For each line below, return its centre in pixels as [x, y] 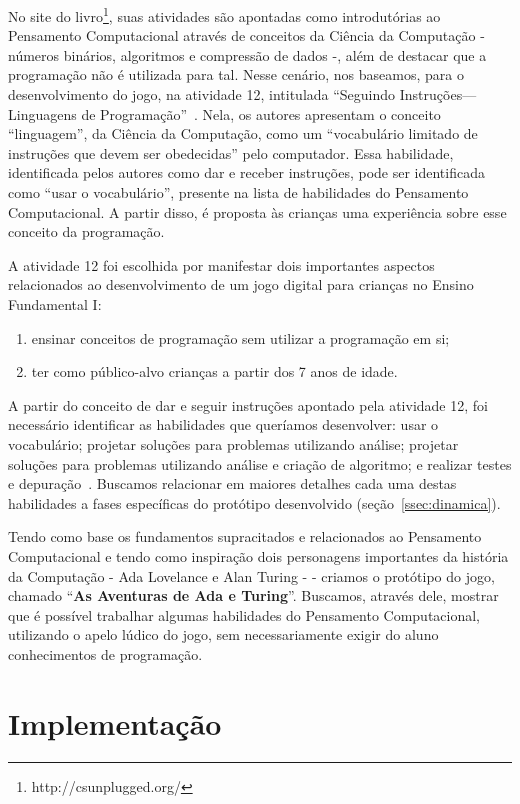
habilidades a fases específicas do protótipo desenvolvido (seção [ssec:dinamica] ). [254, 502]
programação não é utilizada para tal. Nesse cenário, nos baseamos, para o [236, 74]
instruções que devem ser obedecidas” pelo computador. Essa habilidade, [231, 152]
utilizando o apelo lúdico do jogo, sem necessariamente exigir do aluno [223, 634]
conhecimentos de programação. [105, 653]
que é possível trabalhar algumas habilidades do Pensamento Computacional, [244, 614]
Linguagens [42, 113]
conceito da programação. [86, 231]
